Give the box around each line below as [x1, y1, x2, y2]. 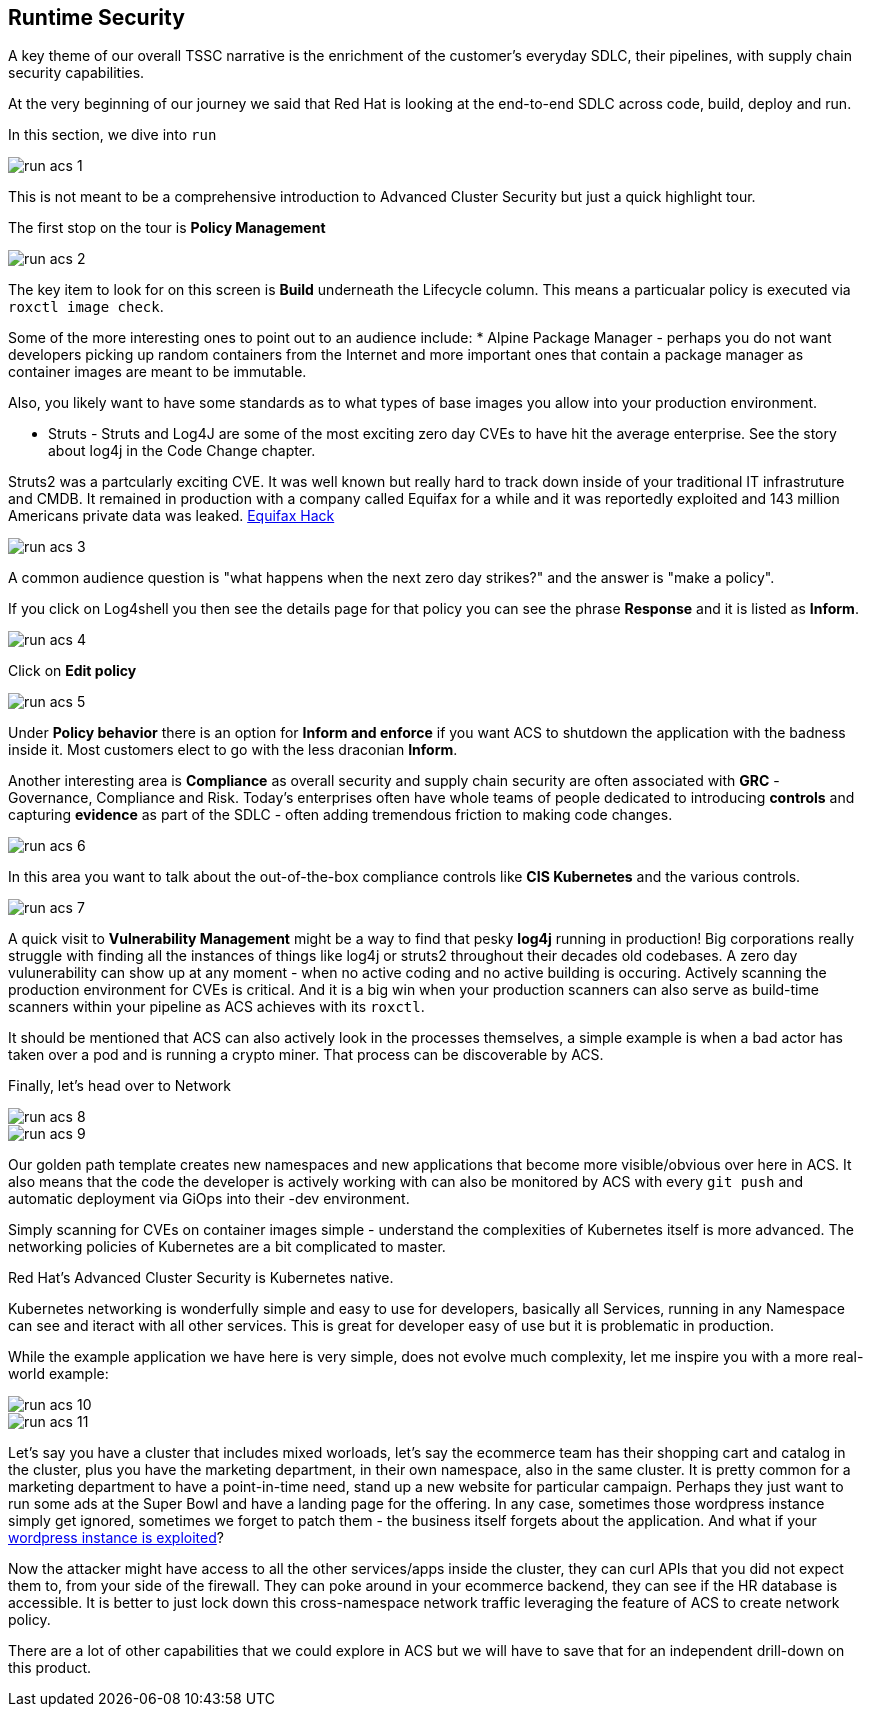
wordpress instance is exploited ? [8, 1529, 224, 1547]
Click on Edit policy [8, 662, 137, 680]
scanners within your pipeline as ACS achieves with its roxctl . [8, 998, 425, 1016]
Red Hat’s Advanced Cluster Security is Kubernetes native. [8, 1269, 394, 1287]
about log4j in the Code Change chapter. [48, 442, 316, 460]
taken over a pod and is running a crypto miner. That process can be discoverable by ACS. [8, 1046, 604, 1064]
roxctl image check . [8, 298, 164, 316]
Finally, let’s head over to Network [8, 1077, 231, 1095]
